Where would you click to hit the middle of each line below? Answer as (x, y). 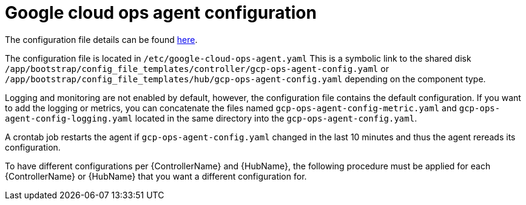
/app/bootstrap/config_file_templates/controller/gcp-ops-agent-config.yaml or (197, 68)
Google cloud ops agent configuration (161, 13)
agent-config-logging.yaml (69, 118)
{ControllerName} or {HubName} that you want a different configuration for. (156, 176)
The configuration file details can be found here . (101, 39)
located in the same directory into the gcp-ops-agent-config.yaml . (276, 118)
